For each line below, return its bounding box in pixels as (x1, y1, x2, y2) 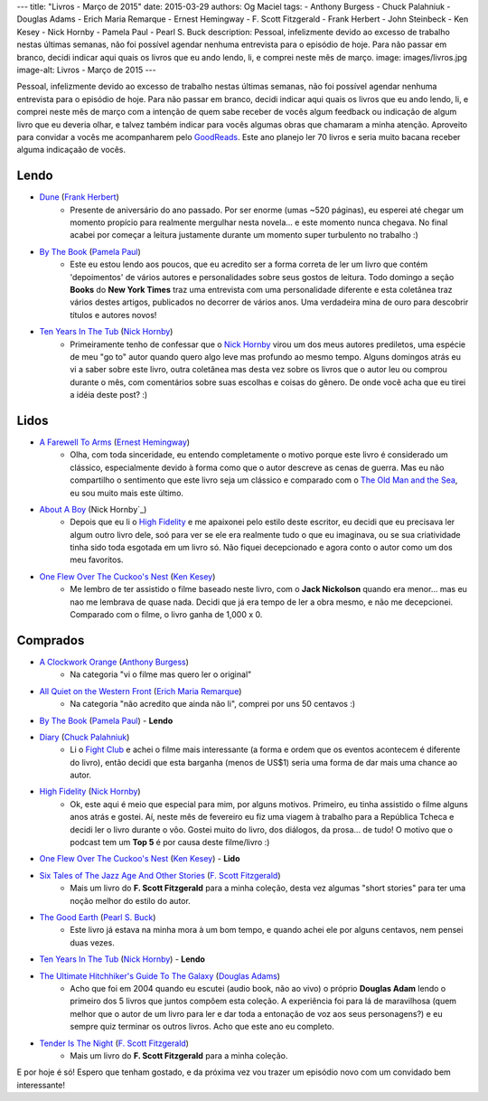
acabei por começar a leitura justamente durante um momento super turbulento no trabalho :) (70, 230, 419, 240)
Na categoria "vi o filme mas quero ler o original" (70, 669, 252, 680)
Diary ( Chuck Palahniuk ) (39, 731, 130, 742)
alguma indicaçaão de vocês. (16, 145, 127, 155)
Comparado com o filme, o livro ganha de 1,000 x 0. (70, 609, 263, 620)
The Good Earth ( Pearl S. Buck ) (39, 911, 156, 922)
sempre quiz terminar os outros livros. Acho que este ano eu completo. (70, 1021, 334, 1032)
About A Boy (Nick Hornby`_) (39, 503, 147, 514)
